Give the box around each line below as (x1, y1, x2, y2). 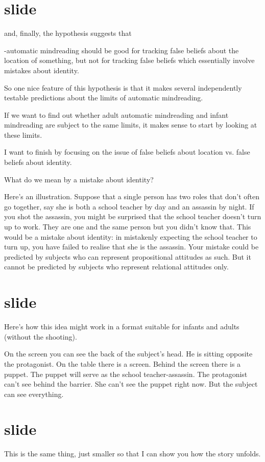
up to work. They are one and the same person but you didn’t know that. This (4, 221, 251, 232)
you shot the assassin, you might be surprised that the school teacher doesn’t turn (4, 211, 261, 222)
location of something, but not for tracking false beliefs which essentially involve (4, 55, 255, 66)
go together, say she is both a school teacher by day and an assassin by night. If (4, 201, 254, 212)
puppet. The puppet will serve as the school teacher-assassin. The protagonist (4, 368, 248, 379)
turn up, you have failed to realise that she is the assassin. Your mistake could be (4, 241, 259, 252)
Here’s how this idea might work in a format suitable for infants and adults (4, 321, 239, 332)
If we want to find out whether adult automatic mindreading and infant (4, 109, 229, 120)
